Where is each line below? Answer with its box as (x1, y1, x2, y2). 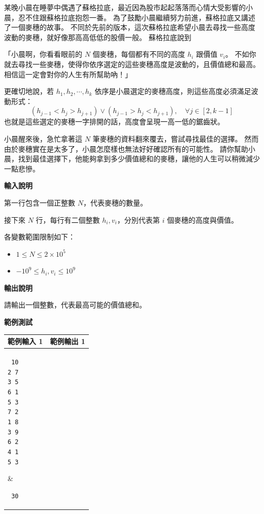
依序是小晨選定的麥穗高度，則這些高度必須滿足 (94, 86, 251, 96)
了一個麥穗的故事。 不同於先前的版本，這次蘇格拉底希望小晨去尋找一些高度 (4, 22, 255, 32)
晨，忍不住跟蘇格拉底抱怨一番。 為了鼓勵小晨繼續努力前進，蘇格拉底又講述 (4, 12, 255, 22)
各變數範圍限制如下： (4, 231, 75, 242)
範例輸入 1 (8, 336, 43, 347)
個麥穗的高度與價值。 (167, 214, 238, 225)
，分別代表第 (117, 214, 160, 225)
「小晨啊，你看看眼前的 (4, 49, 82, 59)
